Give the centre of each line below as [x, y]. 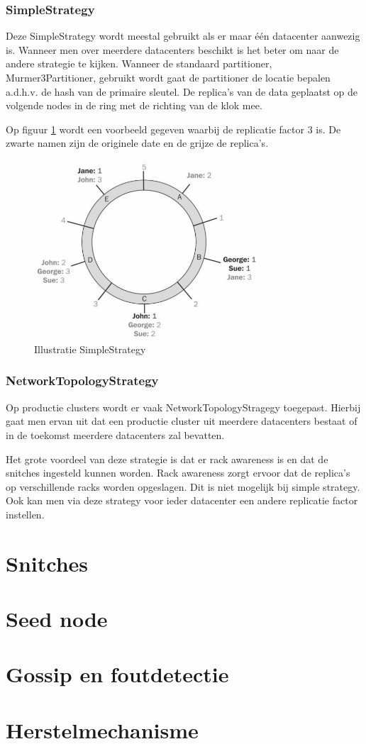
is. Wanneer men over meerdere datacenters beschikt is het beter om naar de [172, 49]
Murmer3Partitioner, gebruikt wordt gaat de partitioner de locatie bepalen [168, 77]
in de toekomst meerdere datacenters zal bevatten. [115, 434]
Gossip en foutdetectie [117, 674]
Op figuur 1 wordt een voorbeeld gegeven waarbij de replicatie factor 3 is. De [173, 129]
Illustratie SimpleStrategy [90, 349]
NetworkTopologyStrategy [82, 381]
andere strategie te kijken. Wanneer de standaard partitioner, [139, 63]
